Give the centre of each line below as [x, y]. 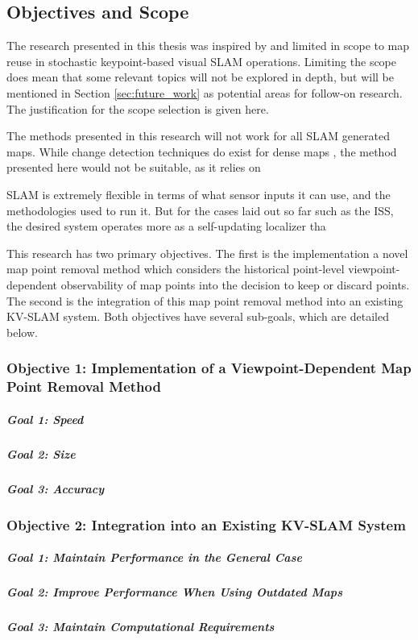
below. [22, 332]
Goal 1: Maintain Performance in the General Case [154, 557]
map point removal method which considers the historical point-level [176, 269]
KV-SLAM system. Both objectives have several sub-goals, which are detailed [198, 316]
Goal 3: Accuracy [56, 488]
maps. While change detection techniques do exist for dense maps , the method [202, 151]
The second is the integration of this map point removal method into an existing [205, 300]
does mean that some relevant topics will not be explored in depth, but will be [200, 77]
